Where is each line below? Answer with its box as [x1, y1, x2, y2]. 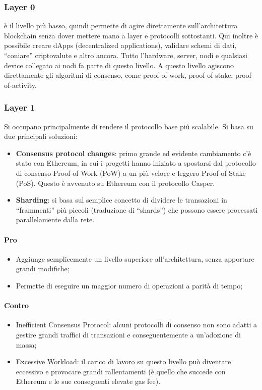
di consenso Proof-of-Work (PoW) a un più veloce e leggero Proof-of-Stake [16, 167, 246, 178]
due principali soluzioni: [4, 131, 78, 141]
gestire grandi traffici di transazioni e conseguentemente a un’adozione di [16, 329, 241, 339]
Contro [4, 300, 29, 311]
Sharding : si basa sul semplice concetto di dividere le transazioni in [16, 194, 227, 205]
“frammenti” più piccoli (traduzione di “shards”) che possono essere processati [16, 204, 258, 215]
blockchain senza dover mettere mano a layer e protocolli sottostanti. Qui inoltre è [4, 30, 258, 40]
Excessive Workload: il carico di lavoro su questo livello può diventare [16, 356, 231, 367]
